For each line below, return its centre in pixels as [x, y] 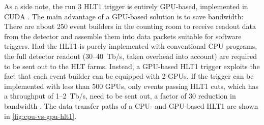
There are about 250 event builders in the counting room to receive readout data [130, 26]
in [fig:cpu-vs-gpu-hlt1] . [40, 116]
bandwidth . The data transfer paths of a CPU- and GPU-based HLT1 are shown [131, 105]
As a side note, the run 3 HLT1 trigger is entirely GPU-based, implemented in [126, 6]
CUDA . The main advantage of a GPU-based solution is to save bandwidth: [124, 16]
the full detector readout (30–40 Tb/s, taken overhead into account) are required [130, 56]
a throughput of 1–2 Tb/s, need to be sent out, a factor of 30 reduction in [120, 96]
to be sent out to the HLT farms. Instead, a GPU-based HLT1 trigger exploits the [132, 66]
